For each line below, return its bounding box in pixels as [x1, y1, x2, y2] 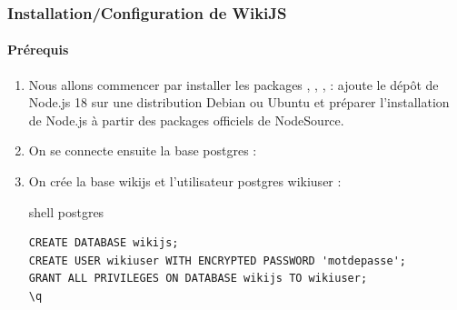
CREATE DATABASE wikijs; [28, 236, 179, 250]
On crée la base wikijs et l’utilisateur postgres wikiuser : [28, 172, 342, 191]
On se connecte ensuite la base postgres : [28, 141, 257, 160]
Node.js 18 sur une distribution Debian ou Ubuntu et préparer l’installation [28, 93, 450, 112]
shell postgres [28, 202, 104, 221]
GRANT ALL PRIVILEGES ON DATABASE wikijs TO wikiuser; [28, 272, 368, 285]
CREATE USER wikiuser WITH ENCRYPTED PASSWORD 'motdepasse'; [28, 254, 407, 267]
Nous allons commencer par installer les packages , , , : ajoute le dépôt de [28, 75, 439, 94]
